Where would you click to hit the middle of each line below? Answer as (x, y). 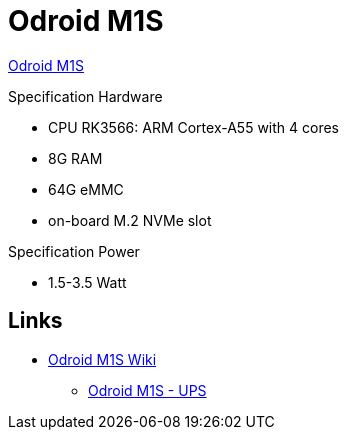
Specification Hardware (85, 96)
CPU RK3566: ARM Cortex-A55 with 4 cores (193, 127)
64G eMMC (86, 189)
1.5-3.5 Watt (87, 282)
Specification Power (74, 251)
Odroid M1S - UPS (147, 390)
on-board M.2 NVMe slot (130, 220)
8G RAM (75, 158)
